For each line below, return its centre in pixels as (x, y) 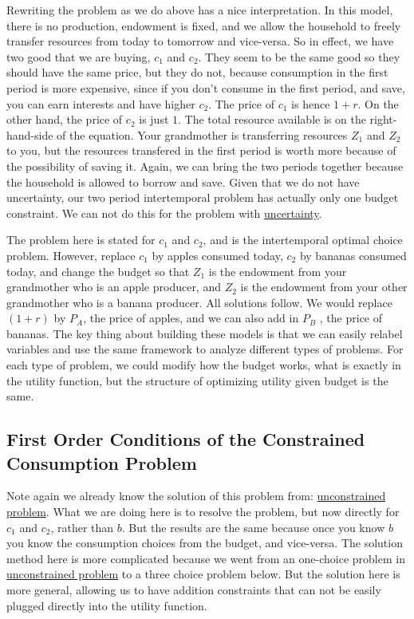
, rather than (82, 527)
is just (154, 119)
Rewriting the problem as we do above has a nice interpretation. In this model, (200, 10)
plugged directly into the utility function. (107, 605)
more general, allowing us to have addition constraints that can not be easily (194, 589)
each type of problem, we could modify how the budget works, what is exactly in (204, 365)
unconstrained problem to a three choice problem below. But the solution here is (203, 574)
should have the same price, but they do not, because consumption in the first (197, 72)
